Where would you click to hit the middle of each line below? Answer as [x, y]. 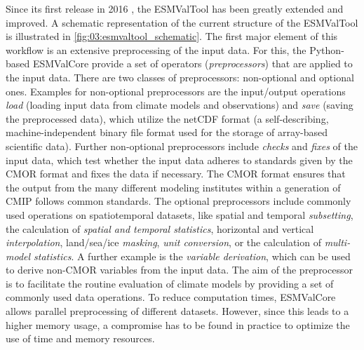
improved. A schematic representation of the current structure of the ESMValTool [182, 22]
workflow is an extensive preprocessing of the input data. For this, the [156, 49]
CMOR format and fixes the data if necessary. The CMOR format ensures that [176, 174]
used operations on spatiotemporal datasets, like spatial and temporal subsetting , [180, 214]
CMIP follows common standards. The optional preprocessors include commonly [178, 201]
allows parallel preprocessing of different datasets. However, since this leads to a [177, 311]
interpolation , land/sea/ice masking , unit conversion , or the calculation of [163, 242]
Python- [327, 49]
